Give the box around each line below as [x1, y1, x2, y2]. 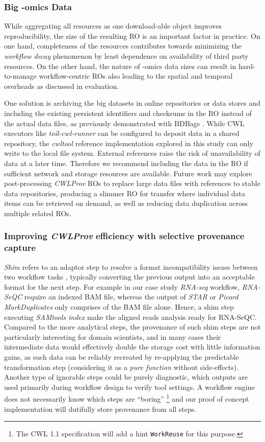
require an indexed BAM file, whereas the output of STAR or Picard [24, 291, 238, 302]
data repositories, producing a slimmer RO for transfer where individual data [4, 188, 245, 198]
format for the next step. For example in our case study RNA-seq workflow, [4, 281, 240, 292]
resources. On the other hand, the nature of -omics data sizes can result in [4, 60, 236, 71]
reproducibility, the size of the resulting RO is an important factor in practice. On [4, 30, 260, 41]
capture [4, 241, 36, 254]
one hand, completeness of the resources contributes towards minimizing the [4, 40, 242, 51]
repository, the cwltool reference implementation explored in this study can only [4, 137, 253, 148]
